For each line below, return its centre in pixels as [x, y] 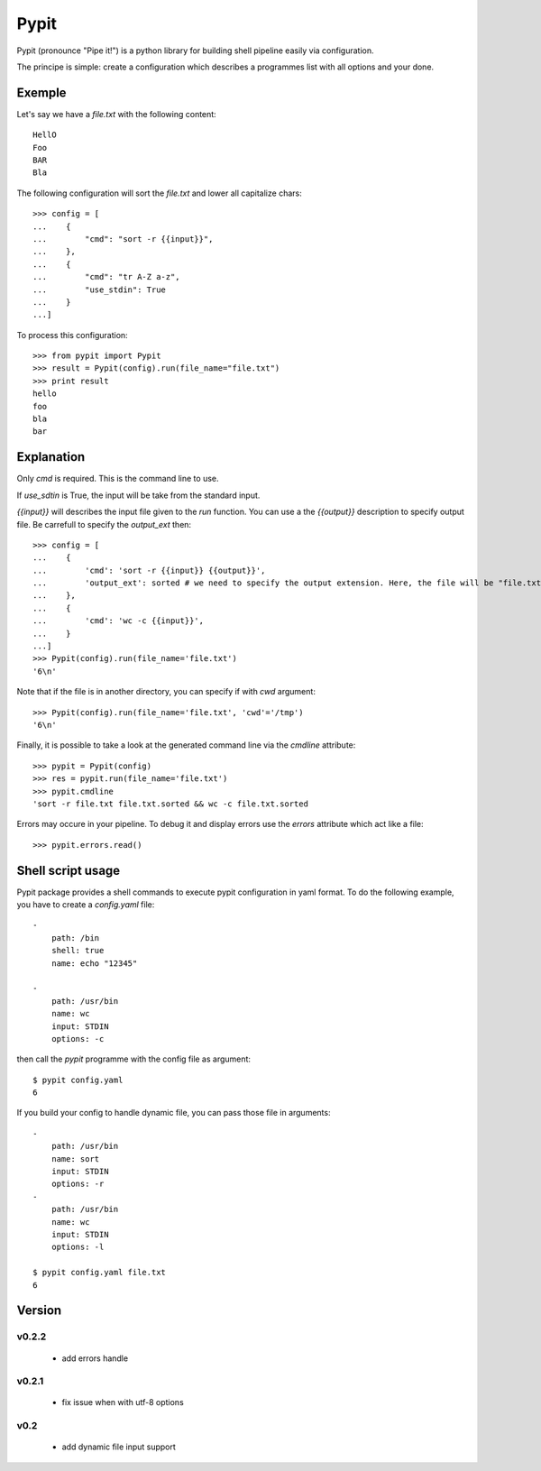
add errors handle [95, 1358]
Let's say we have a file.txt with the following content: [116, 114]
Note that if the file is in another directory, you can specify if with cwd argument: [166, 692]
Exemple [41, 92]
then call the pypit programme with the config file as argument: [134, 1059]
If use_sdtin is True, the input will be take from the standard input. [138, 495]
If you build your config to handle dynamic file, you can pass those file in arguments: [174, 1113]
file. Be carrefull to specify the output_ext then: [104, 524]
